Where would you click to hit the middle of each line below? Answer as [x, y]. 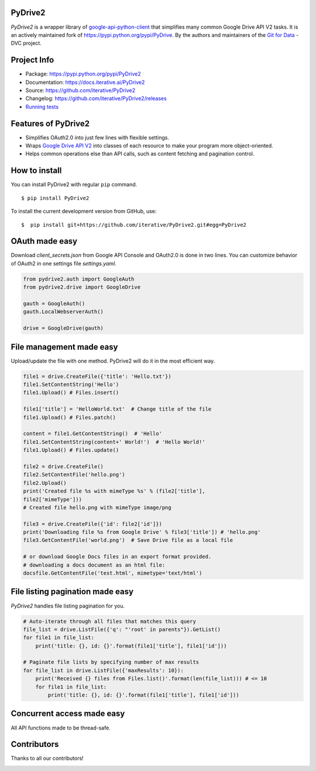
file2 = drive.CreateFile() [63, 466]
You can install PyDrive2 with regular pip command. [74, 185]
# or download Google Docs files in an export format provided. [117, 557]
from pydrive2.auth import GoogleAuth [79, 279]
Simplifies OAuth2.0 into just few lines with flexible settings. [97, 137]
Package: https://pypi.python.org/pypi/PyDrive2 [83, 74]
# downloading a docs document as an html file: [94, 565]
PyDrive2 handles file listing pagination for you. [68, 606]
